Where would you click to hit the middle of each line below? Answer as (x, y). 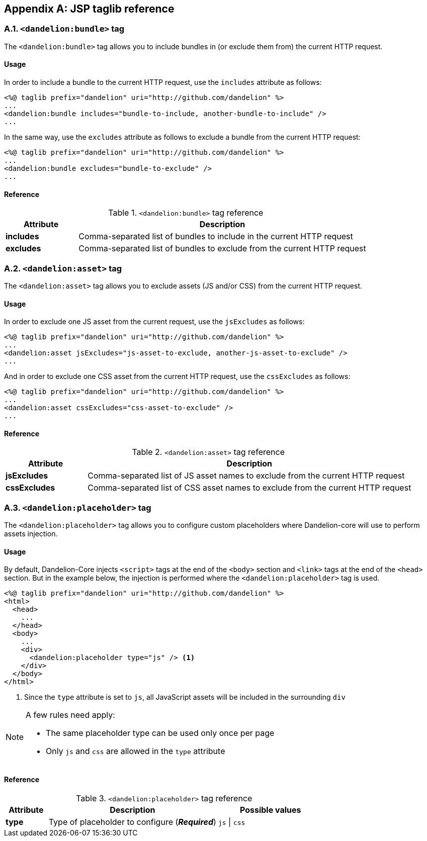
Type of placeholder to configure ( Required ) (132, 822)
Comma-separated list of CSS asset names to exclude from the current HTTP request (249, 488)
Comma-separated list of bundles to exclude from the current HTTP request (222, 249)
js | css (232, 822)
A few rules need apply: (70, 715)
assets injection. (31, 534)
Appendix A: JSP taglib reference (89, 9)
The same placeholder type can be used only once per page (160, 733)
